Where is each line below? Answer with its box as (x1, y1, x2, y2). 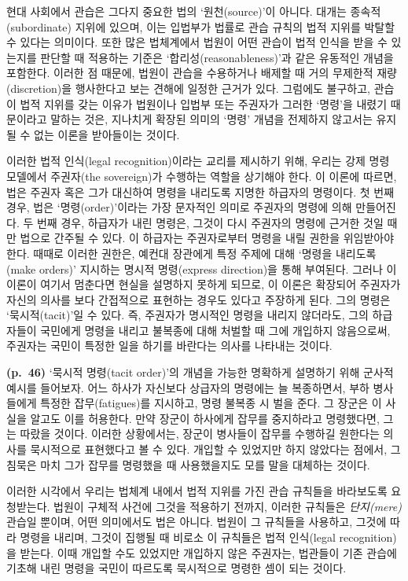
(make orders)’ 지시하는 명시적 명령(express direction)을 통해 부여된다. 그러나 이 (6, 260, 397, 277)
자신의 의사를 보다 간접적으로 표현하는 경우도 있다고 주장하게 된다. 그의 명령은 (6, 291, 391, 307)
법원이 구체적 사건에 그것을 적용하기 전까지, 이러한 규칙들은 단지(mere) (53, 498, 402, 514)
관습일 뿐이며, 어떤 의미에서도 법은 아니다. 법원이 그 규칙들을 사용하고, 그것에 (6, 513, 387, 530)
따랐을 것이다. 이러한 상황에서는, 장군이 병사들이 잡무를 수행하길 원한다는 (20, 425, 380, 442)
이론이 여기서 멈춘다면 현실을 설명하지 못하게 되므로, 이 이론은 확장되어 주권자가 (6, 276, 401, 292)
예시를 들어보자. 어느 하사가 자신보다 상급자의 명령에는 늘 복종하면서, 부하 (6, 379, 369, 395)
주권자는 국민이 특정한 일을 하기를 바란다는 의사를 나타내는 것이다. (6, 337, 333, 354)
